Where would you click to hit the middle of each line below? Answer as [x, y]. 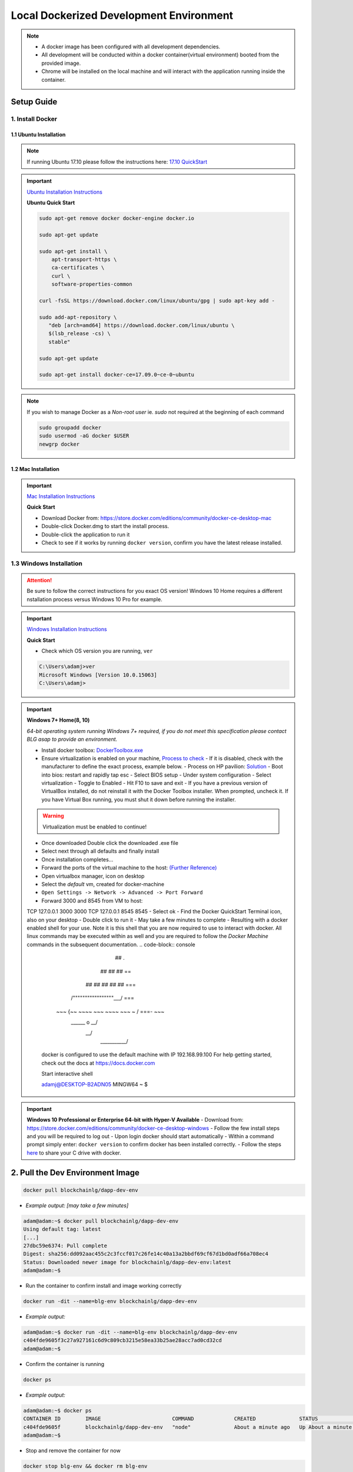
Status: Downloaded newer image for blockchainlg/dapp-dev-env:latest [127, 1262]
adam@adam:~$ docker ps [58, 1410]
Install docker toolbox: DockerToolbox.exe [92, 750]
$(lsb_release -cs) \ [79, 334]
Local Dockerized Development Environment [122, 15]
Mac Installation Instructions [61, 496]
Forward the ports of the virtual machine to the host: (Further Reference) [129, 868]
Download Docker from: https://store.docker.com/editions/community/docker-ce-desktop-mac [156, 518]
